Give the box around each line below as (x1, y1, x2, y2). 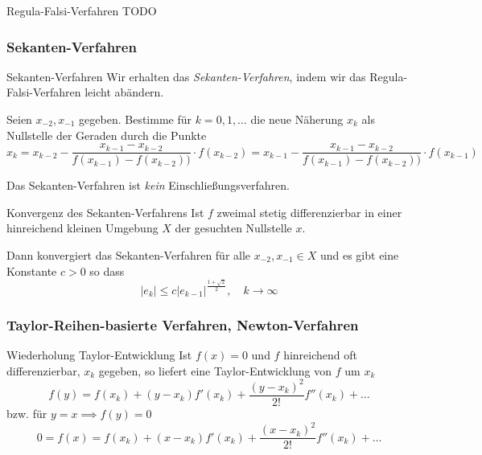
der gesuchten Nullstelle (175, 219, 292, 236)
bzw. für (6, 404, 47, 421)
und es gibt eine (319, 247, 399, 264)
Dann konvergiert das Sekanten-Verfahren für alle (6, 247, 251, 264)
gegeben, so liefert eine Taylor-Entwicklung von (98, 362, 332, 379)
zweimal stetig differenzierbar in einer (216, 203, 402, 220)
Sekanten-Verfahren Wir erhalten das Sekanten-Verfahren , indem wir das (6, 68, 366, 84)
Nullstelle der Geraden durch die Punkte (6, 126, 207, 143)
